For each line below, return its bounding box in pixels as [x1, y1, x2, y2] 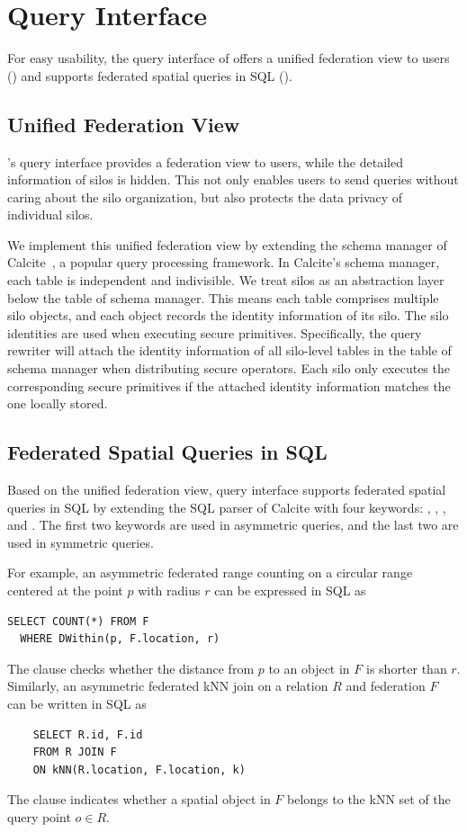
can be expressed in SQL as [214, 581, 366, 599]
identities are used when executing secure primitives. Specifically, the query [7, 323, 422, 342]
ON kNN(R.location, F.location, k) [32, 763, 246, 776]
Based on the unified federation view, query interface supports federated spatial [7, 480, 446, 499]
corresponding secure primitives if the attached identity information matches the [7, 376, 451, 395]
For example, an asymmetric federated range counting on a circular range [7, 563, 413, 582]
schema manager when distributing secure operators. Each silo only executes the [7, 359, 450, 378]
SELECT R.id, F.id [32, 728, 143, 741]
